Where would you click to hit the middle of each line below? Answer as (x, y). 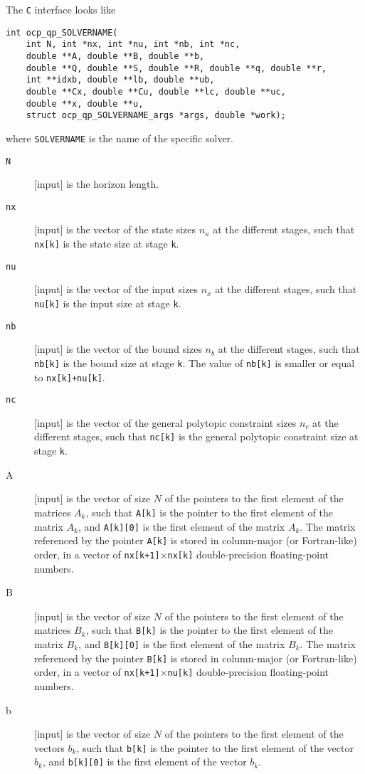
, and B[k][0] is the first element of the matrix (182, 644)
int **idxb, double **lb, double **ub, (120, 80)
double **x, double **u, (85, 104)
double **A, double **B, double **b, (115, 56)
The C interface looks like (61, 9)
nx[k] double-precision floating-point (248, 554)
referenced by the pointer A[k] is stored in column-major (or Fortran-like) (196, 540)
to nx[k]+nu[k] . (70, 377)
